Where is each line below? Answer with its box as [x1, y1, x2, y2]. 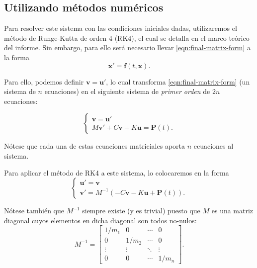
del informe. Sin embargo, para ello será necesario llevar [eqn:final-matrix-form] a [4, 42, 251, 53]
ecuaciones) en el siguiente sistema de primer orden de [44, 86, 210, 96]
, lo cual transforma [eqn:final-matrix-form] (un [106, 76, 250, 87]
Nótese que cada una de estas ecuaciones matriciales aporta [4, 141, 185, 151]
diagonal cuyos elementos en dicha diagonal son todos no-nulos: [4, 215, 197, 225]
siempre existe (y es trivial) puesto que [82, 205, 200, 216]
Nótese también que [4, 205, 65, 216]
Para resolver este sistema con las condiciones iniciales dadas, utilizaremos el [4, 23, 237, 33]
